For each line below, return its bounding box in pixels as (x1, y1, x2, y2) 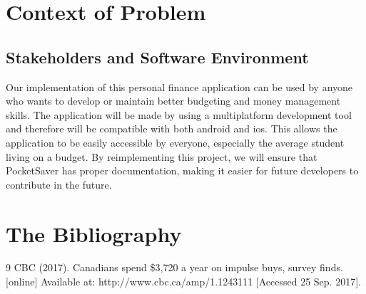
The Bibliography (6, 219, 182, 248)
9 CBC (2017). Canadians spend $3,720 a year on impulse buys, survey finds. (6, 260, 343, 275)
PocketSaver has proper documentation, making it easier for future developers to (6, 163, 359, 178)
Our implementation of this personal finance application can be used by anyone (6, 79, 353, 94)
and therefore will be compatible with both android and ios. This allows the (6, 121, 337, 136)
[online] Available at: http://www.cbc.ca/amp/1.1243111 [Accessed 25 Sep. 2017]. (6, 274, 361, 289)
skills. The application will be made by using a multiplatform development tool (6, 107, 352, 122)
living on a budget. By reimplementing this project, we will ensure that (6, 149, 317, 164)
